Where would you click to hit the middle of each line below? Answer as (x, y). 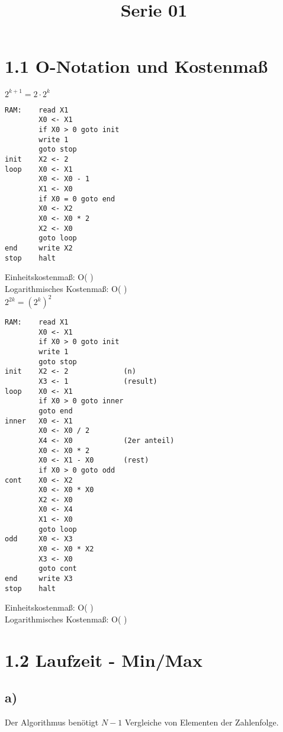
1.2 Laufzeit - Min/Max (104, 659)
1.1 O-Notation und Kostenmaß (136, 66)
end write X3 (39, 579)
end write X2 (39, 248)
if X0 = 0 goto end (77, 199)
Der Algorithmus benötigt (52, 722)
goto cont (58, 569)
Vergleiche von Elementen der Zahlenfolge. (202, 722)
